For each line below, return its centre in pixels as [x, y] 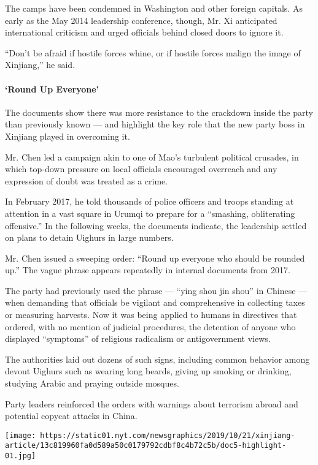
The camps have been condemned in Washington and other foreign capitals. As [154, 8]
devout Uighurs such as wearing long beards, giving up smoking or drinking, [148, 371]
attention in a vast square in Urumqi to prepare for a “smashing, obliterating [150, 213]
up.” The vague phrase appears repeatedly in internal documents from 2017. [148, 270]
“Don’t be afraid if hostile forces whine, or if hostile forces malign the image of [153, 52]
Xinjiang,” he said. [40, 65]
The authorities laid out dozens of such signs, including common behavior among [157, 359]
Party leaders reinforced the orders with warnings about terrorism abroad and [152, 403]
